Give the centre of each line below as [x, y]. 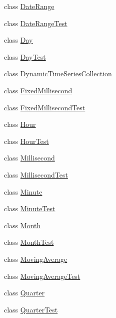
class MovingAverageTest [42, 276]
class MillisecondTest [36, 174]
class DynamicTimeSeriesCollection [58, 73]
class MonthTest [29, 242]
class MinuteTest [30, 208]
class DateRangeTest [36, 23]
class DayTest [25, 56]
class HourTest [26, 141]
